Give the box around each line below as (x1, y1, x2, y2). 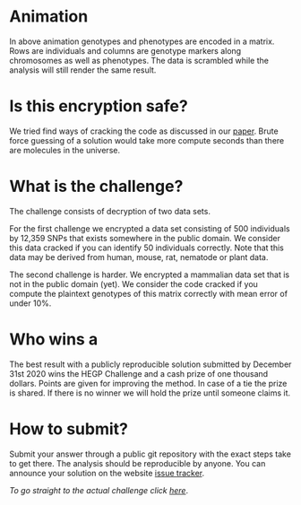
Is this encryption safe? (9, 96, 188, 117)
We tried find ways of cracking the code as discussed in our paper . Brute (9, 126, 279, 136)
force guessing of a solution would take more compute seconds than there (9, 135, 285, 145)
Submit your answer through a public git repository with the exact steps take (9, 448, 291, 459)
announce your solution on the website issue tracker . (9, 467, 205, 478)
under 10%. (9, 298, 52, 309)
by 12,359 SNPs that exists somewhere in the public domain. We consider (9, 232, 280, 243)
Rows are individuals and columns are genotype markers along (9, 45, 242, 56)
